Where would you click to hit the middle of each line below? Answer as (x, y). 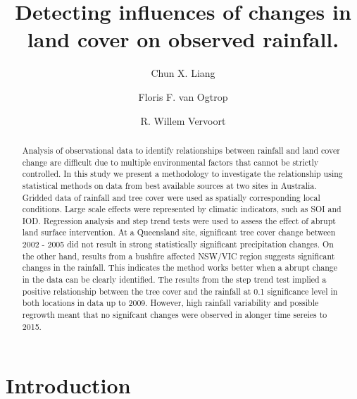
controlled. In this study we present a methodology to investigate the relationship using (182, 174)
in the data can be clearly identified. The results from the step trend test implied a (174, 280)
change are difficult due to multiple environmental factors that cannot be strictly (170, 162)
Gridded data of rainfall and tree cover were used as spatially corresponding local (171, 197)
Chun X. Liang (183, 73)
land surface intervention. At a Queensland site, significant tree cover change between (179, 232)
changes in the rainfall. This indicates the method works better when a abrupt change (180, 268)
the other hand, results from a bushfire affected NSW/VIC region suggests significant (178, 256)
